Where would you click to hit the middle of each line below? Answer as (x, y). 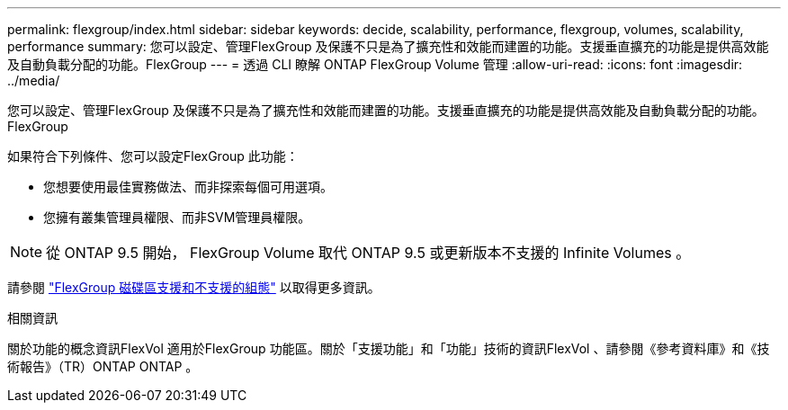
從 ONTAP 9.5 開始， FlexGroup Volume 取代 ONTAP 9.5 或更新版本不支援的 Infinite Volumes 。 (368, 253)
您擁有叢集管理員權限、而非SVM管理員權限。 (177, 217)
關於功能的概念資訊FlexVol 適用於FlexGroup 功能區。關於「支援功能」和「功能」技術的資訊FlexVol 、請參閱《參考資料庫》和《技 (389, 348)
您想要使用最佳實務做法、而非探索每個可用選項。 (188, 187)
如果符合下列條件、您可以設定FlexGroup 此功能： (153, 156)
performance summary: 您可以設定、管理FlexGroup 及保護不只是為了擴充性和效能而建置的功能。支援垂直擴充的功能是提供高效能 (388, 46)
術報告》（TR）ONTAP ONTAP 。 (103, 366)
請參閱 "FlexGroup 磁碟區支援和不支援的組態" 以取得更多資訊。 (194, 287)
